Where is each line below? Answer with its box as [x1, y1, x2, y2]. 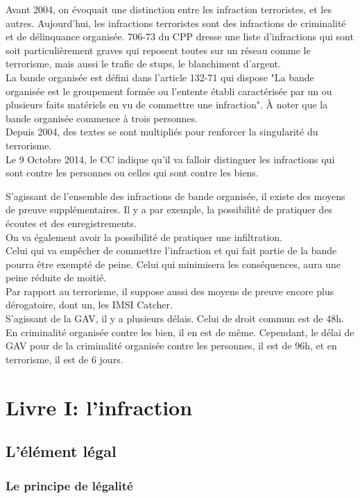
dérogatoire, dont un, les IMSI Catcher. [6, 297, 173, 312]
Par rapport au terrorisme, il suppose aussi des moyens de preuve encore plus [6, 283, 334, 298]
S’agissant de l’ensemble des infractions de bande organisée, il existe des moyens [6, 188, 345, 203]
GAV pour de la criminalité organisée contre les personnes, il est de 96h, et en [6, 338, 337, 353]
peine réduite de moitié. [6, 270, 107, 285]
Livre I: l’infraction [6, 392, 193, 421]
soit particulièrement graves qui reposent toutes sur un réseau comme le [6, 42, 311, 57]
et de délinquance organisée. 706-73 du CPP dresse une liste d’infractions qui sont [6, 29, 354, 44]
